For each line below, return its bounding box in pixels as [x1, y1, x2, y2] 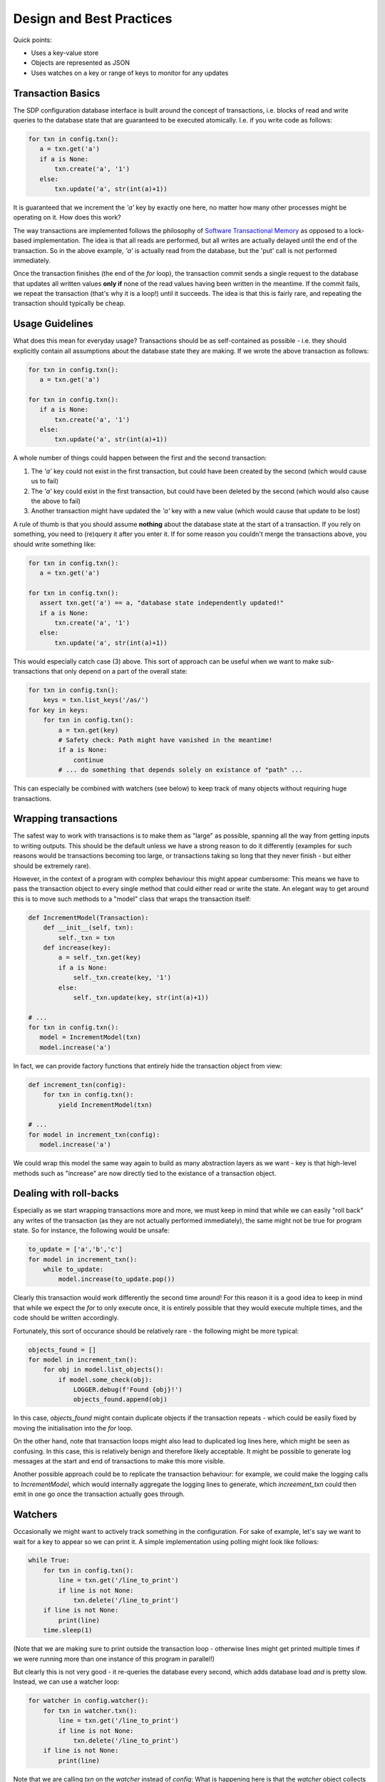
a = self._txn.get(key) [58, 954, 142, 962]
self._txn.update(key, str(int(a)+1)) [73, 993, 210, 1001]
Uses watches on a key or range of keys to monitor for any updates [31, 68, 229, 77]
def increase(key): [43, 943, 112, 952]
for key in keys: [28, 706, 89, 714]
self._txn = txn [58, 934, 115, 942]
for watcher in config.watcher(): [28, 1696, 149, 1705]
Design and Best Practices [13, 11, 173, 26]
